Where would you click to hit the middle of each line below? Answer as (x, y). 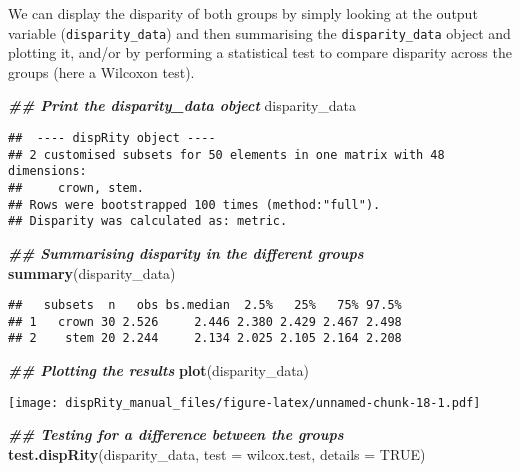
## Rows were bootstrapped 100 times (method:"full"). (194, 204)
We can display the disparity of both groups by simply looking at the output (243, 13)
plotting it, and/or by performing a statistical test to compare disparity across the (260, 52)
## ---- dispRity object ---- (112, 138)
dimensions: (47, 171)
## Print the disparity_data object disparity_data (182, 105)
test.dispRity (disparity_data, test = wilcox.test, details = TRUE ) (217, 453)
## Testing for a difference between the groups (176, 434)
